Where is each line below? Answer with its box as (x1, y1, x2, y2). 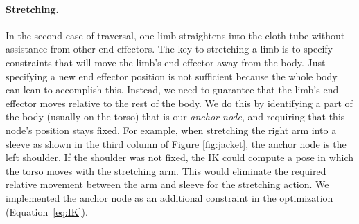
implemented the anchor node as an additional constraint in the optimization (6, 190, 333, 205)
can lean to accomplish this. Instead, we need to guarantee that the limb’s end (6, 82, 339, 97)
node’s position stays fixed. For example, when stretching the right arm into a (6, 122, 337, 137)
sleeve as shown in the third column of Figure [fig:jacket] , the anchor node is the (6, 136, 347, 151)
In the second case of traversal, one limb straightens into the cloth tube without (6, 28, 345, 42)
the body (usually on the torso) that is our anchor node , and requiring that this (6, 109, 345, 124)
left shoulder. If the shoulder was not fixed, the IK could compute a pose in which (6, 150, 354, 165)
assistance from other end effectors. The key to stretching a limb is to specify (6, 41, 333, 56)
